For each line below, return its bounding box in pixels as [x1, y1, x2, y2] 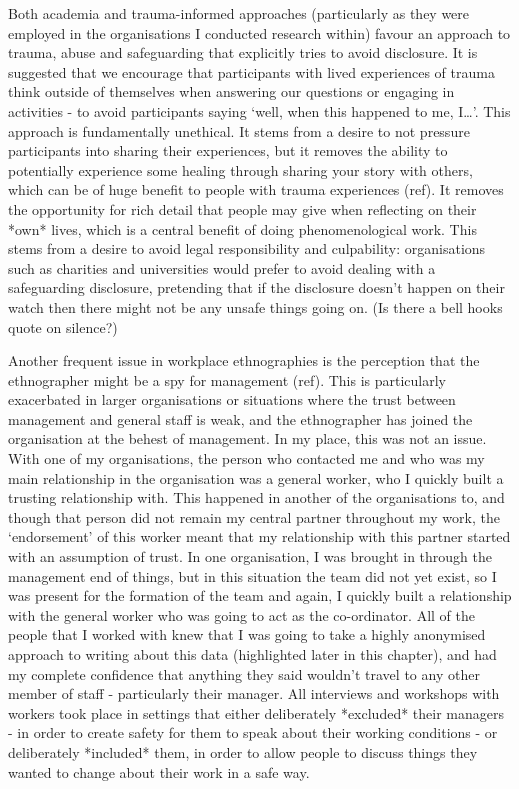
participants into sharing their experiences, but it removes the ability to [8, 140, 448, 161]
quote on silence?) [8, 316, 118, 337]
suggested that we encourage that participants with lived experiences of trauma [8, 61, 495, 82]
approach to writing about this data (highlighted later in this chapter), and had [8, 644, 497, 664]
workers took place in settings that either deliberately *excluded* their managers [8, 702, 504, 723]
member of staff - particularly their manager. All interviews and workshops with [8, 683, 500, 704]
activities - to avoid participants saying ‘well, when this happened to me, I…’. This [8, 100, 511, 121]
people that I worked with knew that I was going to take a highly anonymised [8, 624, 486, 645]
